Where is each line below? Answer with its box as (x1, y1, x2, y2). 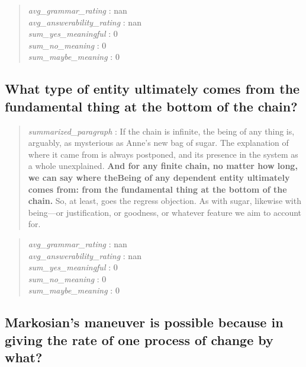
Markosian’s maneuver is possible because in (5, 313, 284, 331)
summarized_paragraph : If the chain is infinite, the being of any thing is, (28, 125, 295, 137)
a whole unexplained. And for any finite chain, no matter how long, (28, 159, 298, 172)
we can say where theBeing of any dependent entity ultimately (28, 171, 290, 183)
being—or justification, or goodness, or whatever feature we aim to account (28, 206, 302, 218)
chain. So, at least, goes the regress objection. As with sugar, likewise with (28, 194, 301, 207)
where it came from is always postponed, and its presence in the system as (28, 148, 298, 160)
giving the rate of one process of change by (5, 330, 273, 349)
